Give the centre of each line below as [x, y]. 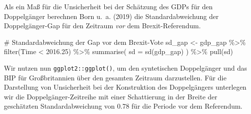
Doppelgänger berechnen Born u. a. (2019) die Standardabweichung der [111, 16]
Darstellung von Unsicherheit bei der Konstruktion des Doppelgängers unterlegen [125, 87]
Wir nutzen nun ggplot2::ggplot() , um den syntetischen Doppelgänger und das [125, 67]
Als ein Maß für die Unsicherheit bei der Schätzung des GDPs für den [108, 6]
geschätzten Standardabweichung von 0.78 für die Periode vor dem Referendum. [123, 106]
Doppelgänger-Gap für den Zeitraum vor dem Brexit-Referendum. [102, 26]
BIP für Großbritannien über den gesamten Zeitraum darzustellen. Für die [115, 77]
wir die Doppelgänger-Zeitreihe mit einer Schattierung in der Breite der [111, 96]
